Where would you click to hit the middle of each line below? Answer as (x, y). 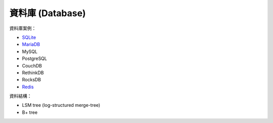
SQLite (29, 37)
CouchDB (32, 66)
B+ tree (30, 112)
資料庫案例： (23, 28)
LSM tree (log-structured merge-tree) (61, 105)
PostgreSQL (35, 58)
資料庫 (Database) (48, 13)
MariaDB (31, 44)
